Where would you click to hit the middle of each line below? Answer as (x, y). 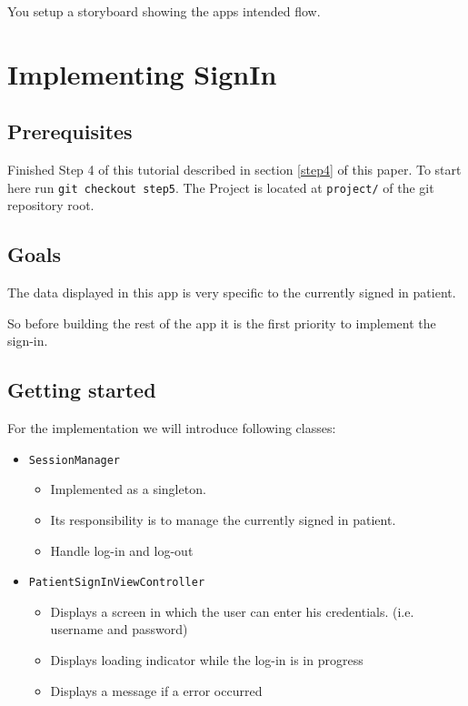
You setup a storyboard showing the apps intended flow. (164, 11)
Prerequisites (70, 131)
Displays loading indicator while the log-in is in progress (207, 660)
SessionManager (75, 460)
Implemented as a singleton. (128, 489)
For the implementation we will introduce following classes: (172, 428)
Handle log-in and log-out (122, 550)
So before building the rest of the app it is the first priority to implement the (222, 323)
